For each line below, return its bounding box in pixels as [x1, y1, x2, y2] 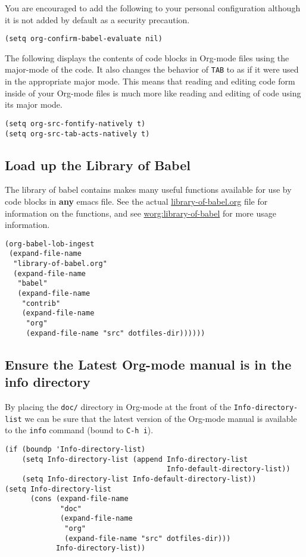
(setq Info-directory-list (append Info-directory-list [21, 455, 248, 464]
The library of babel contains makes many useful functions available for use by [5, 183, 292, 196]
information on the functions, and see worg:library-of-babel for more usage [5, 206, 276, 219]
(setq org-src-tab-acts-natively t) [5, 129, 150, 138]
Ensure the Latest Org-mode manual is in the [5, 355, 292, 373]
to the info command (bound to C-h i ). [5, 424, 154, 436]
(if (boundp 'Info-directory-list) [5, 445, 146, 453]
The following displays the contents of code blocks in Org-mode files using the [5, 51, 289, 64]
